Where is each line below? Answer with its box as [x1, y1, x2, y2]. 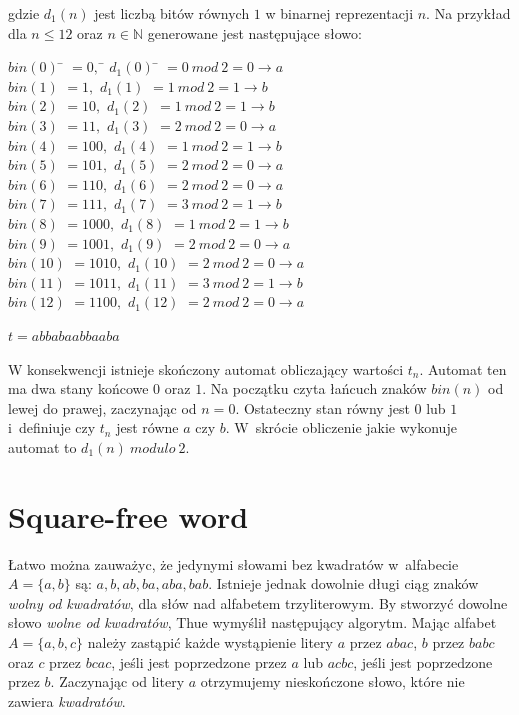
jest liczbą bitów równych [94, 3, 250, 23]
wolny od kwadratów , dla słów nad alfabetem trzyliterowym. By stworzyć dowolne [8, 592, 508, 613]
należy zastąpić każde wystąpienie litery [87, 631, 333, 652]
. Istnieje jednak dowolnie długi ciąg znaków [208, 573, 479, 594]
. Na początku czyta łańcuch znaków [202, 378, 427, 399]
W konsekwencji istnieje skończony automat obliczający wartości [8, 358, 404, 379]
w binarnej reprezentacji [265, 3, 414, 23]
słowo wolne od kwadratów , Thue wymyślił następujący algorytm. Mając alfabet [8, 612, 497, 633]
